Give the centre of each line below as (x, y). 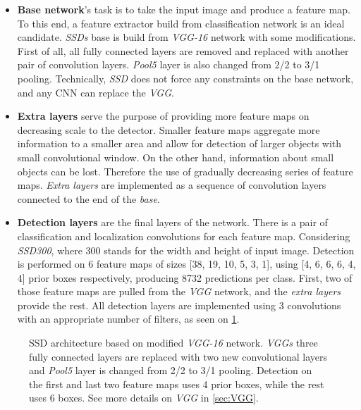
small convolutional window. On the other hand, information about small (176, 157)
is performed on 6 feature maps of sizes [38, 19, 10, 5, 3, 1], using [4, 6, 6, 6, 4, (186, 264)
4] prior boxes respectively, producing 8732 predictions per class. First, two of (185, 277)
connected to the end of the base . (88, 198)
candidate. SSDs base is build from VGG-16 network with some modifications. (186, 37)
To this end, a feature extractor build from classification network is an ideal (181, 23)
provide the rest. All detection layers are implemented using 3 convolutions (179, 305)
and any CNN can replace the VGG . (96, 92)
